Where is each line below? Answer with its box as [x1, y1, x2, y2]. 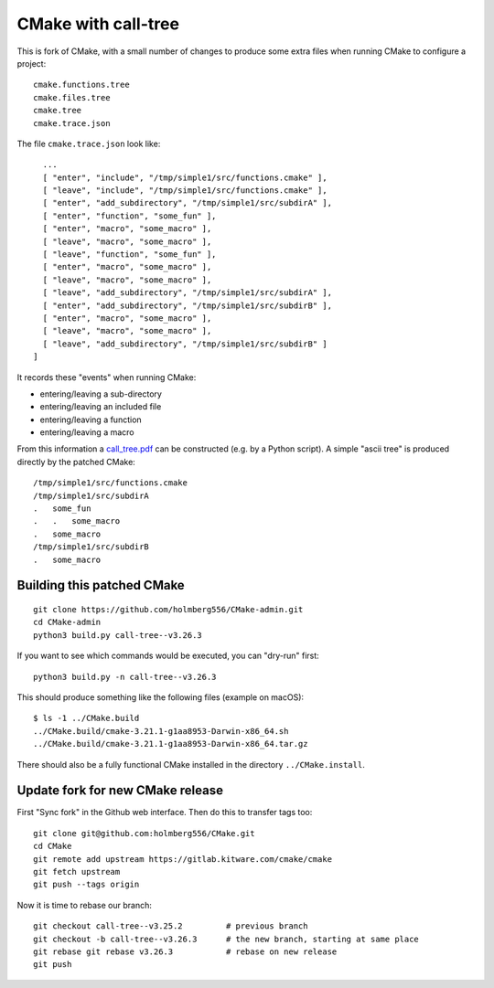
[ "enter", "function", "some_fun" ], [42, 210, 217, 221]
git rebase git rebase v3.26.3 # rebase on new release [33, 946, 338, 957]
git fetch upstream [33, 866, 121, 876]
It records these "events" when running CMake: [16, 371, 197, 383]
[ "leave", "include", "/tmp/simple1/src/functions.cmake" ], [42, 186, 328, 196]
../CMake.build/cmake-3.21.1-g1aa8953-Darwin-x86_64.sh [33, 726, 289, 736]
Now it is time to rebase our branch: [16, 899, 153, 910]
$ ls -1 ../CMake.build [33, 713, 140, 724]
